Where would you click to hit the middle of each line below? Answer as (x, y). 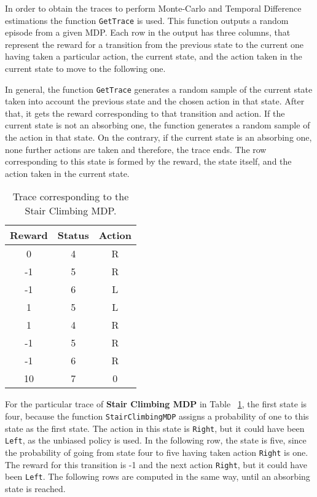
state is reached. (35, 488)
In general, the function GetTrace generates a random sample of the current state (159, 89)
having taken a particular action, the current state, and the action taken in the (154, 56)
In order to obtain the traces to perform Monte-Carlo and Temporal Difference (153, 8)
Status (73, 235)
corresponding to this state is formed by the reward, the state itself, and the (148, 161)
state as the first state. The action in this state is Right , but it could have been (155, 428)
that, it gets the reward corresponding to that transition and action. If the (145, 113)
